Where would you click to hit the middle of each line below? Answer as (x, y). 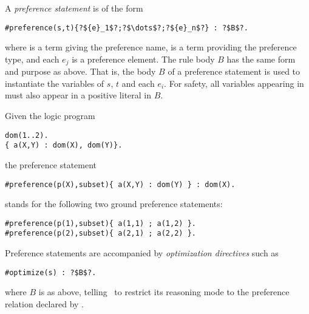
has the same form (261, 59)
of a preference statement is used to (234, 71)
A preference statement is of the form (74, 8)
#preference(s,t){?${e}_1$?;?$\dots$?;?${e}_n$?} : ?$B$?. (127, 28)
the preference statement (51, 164)
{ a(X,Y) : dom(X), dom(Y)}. (64, 145)
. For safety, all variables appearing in (234, 83)
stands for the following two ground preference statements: (114, 204)
